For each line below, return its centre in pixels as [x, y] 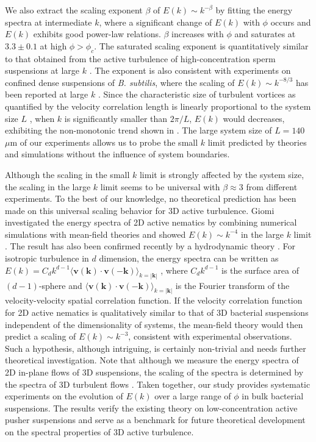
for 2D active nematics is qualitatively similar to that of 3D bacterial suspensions [157, 312]
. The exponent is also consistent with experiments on [190, 70]
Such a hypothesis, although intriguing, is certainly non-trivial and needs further [156, 348]
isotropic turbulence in [47, 258]
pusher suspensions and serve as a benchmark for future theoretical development [155, 420]
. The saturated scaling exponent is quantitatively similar [201, 45]
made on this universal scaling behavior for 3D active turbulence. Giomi [140, 210]
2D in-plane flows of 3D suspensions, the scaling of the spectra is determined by [154, 372]
